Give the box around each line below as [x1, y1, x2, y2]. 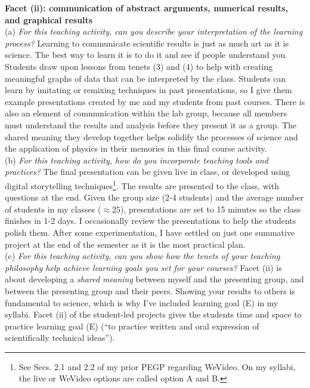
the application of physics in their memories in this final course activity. [5, 142, 267, 155]
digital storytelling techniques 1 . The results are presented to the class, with [5, 177, 279, 192]
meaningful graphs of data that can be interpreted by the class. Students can [5, 72, 286, 84]
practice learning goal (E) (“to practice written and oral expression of [5, 319, 259, 332]
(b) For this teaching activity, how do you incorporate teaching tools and [5, 153, 268, 166]
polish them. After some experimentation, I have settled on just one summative [5, 226, 295, 238]
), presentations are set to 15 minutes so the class [120, 202, 301, 215]
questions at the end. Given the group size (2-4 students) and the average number [5, 191, 304, 204]
